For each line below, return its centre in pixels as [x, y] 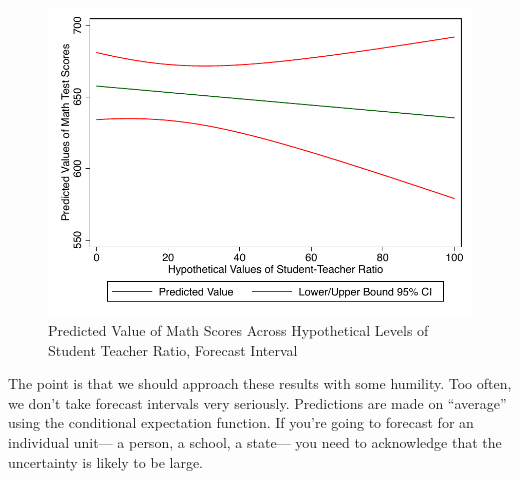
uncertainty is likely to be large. [105, 461]
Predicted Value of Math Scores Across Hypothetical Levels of [238, 329]
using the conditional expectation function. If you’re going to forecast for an [241, 422]
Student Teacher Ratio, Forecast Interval [173, 349]
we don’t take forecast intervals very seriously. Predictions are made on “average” [257, 402]
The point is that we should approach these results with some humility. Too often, [260, 383]
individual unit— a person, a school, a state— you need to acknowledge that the [255, 441]
